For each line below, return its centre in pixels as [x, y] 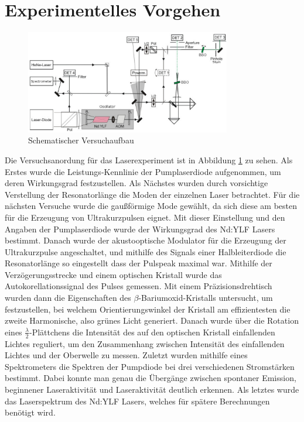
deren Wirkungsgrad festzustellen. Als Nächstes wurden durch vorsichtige [136, 183]
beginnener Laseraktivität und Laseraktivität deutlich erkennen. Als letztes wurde [152, 390]
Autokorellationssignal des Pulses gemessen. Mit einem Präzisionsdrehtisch [139, 286]
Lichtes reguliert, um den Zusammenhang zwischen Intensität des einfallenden [145, 343]
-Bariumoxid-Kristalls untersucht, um [206, 298]
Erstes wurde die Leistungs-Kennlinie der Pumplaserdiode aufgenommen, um [143, 171]
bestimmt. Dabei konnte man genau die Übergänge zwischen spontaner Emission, [151, 378]
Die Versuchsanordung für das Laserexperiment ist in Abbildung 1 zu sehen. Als [149, 159]
